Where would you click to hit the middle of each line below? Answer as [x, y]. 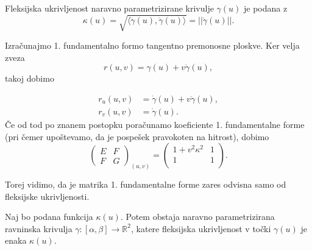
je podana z [266, 8]
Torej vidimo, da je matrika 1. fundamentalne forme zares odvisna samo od [146, 184]
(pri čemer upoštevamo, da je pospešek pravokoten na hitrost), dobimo [137, 136]
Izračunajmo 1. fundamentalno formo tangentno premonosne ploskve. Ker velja [152, 45]
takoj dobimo [30, 78]
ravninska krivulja [39, 228]
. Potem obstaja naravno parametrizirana [197, 217]
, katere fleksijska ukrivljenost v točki [201, 228]
